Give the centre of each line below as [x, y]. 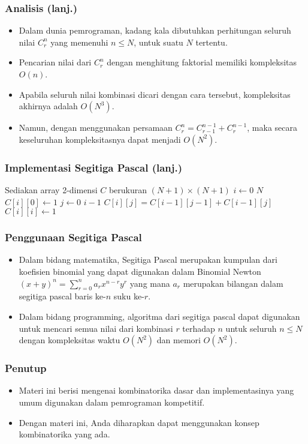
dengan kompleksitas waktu [70, 340]
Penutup [26, 368]
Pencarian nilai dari [55, 62]
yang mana [150, 283]
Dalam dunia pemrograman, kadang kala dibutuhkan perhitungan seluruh [155, 30]
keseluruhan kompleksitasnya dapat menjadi [100, 139]
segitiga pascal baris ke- [62, 296]
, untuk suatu [158, 42]
